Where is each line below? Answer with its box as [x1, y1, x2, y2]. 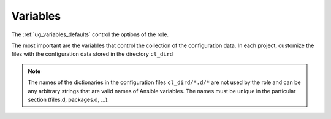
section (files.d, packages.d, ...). [28, 96, 110, 103]
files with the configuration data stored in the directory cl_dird [11, 50, 173, 58]
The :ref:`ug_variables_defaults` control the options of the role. [11, 31, 169, 38]
